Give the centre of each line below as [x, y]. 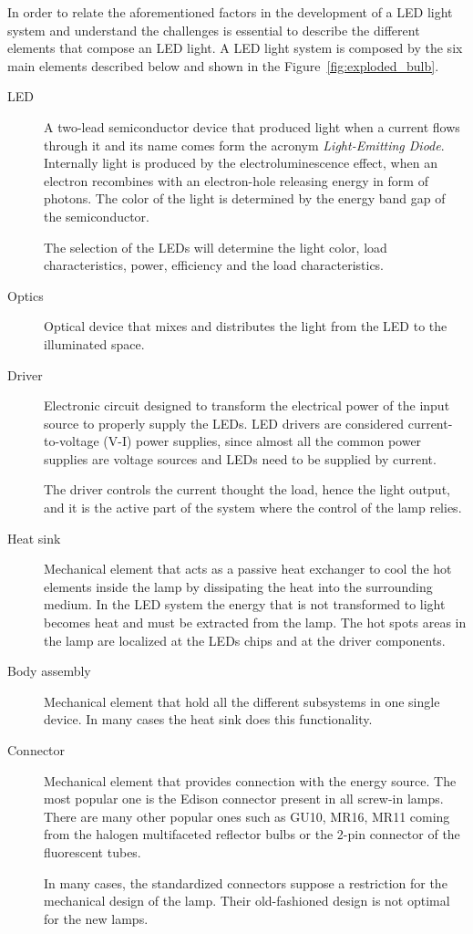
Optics [26, 295]
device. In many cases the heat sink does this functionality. [208, 719]
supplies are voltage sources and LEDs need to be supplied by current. [240, 458]
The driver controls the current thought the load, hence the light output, [247, 489]
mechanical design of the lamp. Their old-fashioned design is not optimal [247, 901]
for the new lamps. [96, 918]
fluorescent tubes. [93, 851]
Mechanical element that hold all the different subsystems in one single [242, 701]
